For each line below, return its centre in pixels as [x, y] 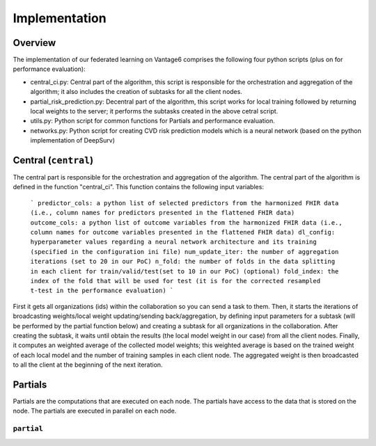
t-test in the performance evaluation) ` [102, 291]
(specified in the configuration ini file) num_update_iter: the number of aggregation [185, 252]
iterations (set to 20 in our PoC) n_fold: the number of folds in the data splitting [183, 262]
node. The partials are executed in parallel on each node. [95, 411]
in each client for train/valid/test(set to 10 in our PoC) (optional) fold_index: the [185, 271]
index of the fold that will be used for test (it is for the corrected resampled [175, 281]
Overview [34, 43]
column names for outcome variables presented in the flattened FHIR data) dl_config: [183, 232]
